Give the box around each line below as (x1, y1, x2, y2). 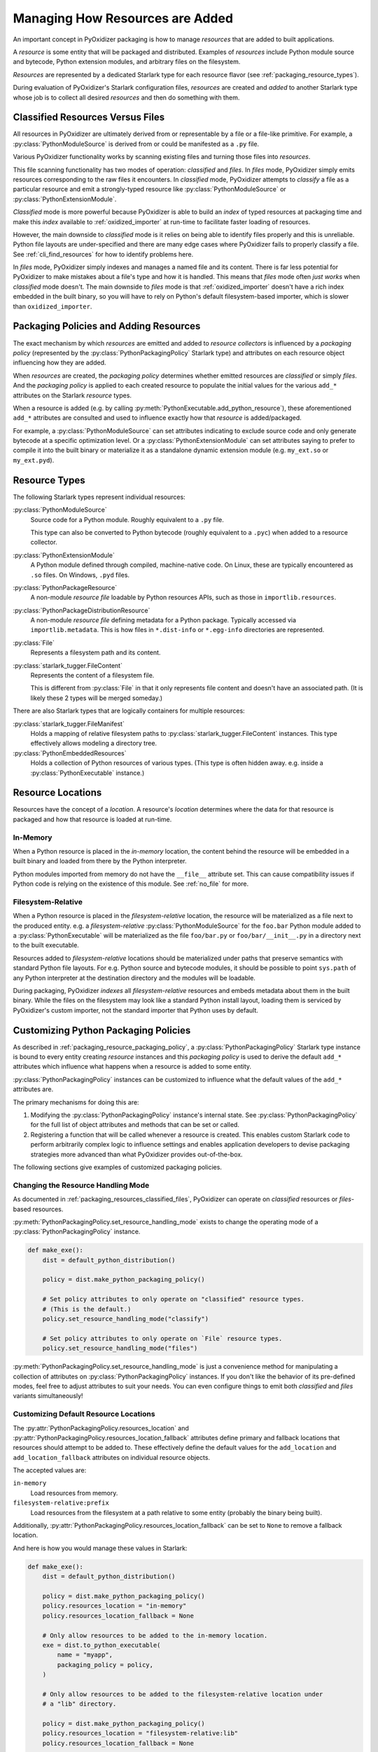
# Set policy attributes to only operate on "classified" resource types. (42, 1295, 304, 1303)
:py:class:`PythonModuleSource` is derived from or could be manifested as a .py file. (13, 139, 259, 148)
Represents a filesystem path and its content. (30, 648, 161, 657)
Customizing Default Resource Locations (13, 1409, 155, 1419)
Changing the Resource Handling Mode (13, 1180, 150, 1190)
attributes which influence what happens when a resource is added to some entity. (13, 1062, 252, 1071)
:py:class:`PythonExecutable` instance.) (30, 768, 145, 777)
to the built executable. (13, 941, 80, 950)
